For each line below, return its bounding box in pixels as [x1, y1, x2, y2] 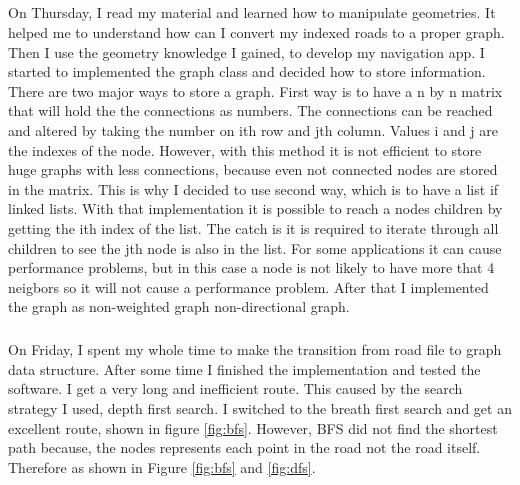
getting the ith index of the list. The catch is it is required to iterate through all [8, 217, 499, 238]
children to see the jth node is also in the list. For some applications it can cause [8, 237, 502, 258]
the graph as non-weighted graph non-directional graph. [8, 296, 350, 317]
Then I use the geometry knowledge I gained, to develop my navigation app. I [8, 41, 485, 62]
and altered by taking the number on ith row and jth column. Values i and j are [8, 119, 498, 140]
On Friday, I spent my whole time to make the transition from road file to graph [8, 339, 502, 360]
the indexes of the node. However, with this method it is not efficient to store [8, 139, 482, 160]
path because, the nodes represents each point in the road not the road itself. [8, 437, 481, 458]
